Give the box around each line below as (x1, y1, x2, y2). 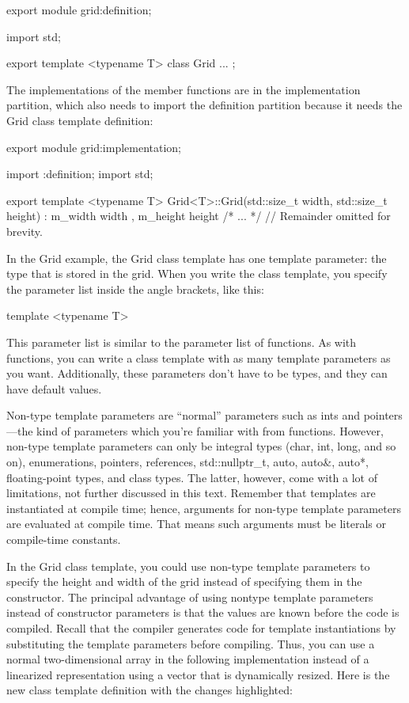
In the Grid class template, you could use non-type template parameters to (6, 557, 370, 574)
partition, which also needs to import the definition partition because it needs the (6, 97, 403, 113)
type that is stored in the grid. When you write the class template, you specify (6, 265, 388, 282)
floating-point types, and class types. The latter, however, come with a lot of (6, 469, 377, 485)
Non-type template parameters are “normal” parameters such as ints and (6, 407, 361, 424)
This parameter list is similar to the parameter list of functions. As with (6, 333, 357, 350)
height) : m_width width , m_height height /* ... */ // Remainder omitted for (6, 207, 391, 224)
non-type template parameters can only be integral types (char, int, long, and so (6, 438, 396, 454)
